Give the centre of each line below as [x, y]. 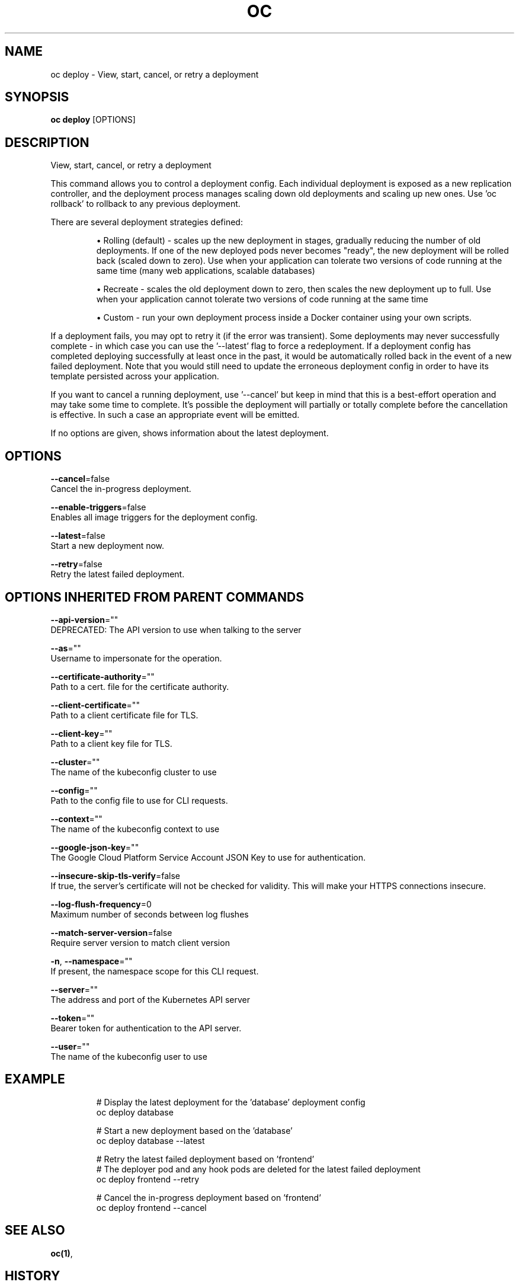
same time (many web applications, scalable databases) [206, 271]
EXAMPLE [35, 1079]
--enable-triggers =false [98, 507]
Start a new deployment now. [108, 546]
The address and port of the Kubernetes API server [150, 999]
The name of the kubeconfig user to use [129, 1056]
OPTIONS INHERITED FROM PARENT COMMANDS [154, 597]
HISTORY [33, 1276]
